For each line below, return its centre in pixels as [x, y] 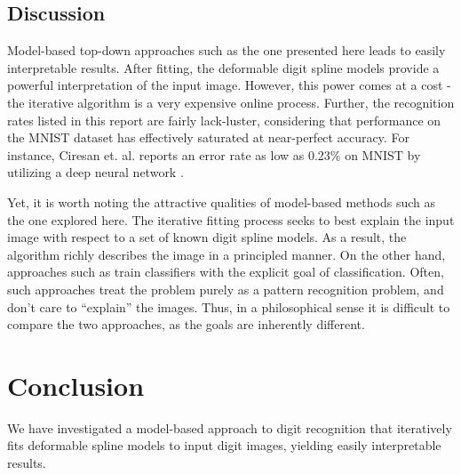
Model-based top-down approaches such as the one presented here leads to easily [227, 50]
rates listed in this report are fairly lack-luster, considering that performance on [224, 120]
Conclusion [76, 385]
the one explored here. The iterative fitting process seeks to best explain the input [231, 219]
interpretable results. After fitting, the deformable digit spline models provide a [223, 67]
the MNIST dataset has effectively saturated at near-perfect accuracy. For [208, 137]
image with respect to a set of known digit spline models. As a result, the [207, 237]
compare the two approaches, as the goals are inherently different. [186, 324]
